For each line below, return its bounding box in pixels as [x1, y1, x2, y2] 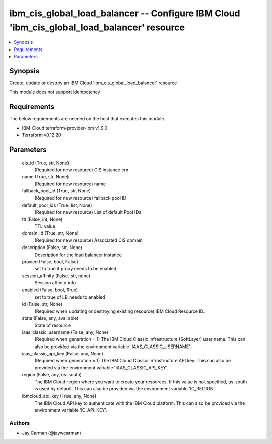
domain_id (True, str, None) [22, 230, 79, 236]
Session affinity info [34, 280, 76, 286]
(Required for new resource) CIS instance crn [34, 167, 128, 173]
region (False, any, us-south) [22, 372, 82, 378]
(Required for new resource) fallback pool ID [34, 195, 127, 201]
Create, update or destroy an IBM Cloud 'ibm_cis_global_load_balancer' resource [9, 80, 177, 86]
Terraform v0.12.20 [22, 132, 61, 138]
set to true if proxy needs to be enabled [34, 266, 117, 272]
